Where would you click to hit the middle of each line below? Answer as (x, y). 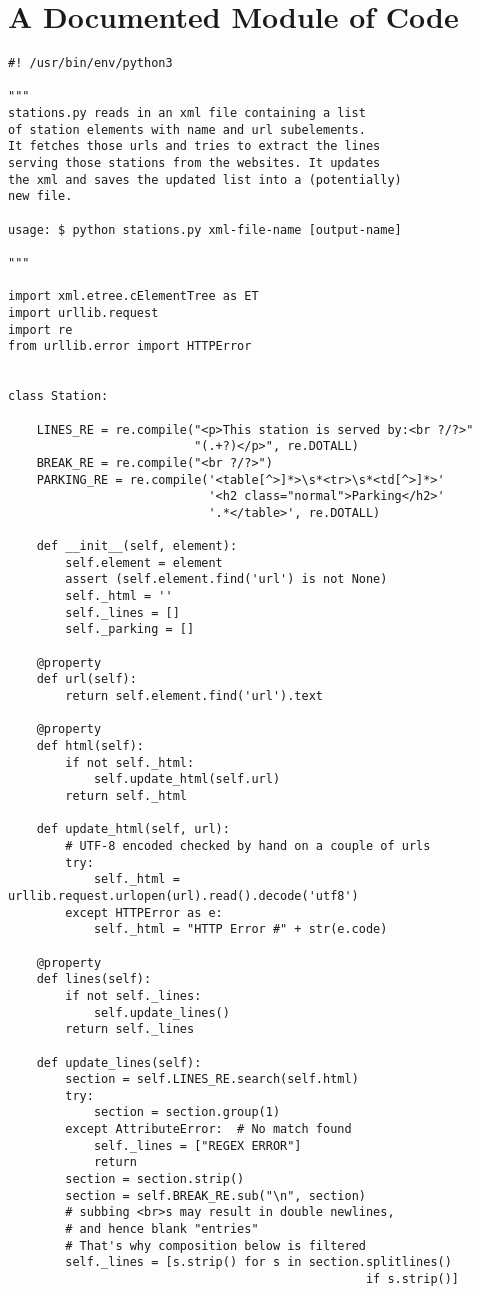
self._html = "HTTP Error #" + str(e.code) (240, 929)
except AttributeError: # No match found (208, 1129)
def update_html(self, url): (133, 829)
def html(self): (90, 746)
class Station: (58, 396)
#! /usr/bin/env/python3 (90, 63)
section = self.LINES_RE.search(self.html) (212, 1079)
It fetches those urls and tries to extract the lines (194, 146)
